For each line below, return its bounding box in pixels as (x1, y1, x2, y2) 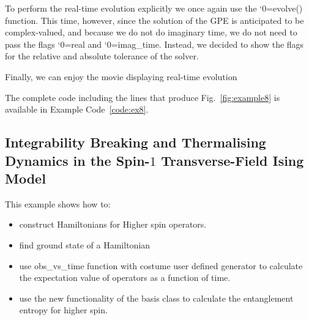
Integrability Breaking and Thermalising (5, 133, 266, 152)
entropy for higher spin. (19, 303, 108, 316)
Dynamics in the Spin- (5, 151, 150, 169)
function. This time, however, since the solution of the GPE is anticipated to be (5, 13, 304, 26)
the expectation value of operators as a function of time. (19, 271, 231, 284)
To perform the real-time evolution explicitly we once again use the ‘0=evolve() (5, 2, 303, 14)
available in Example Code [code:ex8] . (5, 103, 149, 116)
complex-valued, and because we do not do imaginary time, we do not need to (5, 26, 297, 39)
